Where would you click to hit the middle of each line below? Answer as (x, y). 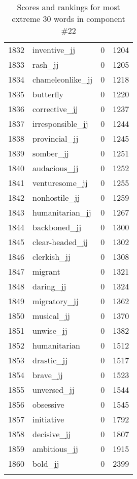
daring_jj (49, 286)
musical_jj (51, 316)
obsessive (48, 404)
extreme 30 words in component (68, 19)
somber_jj (51, 153)
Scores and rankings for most (68, 7)
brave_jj (48, 375)
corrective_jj (55, 109)
